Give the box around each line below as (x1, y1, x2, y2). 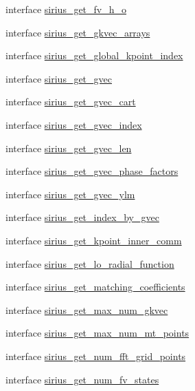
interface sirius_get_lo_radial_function (5, 256, 174, 271)
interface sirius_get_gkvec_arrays (5, 25, 150, 39)
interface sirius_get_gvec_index (5, 117, 142, 131)
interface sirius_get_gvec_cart (5, 94, 136, 109)
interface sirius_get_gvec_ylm (5, 187, 135, 201)
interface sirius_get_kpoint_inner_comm (5, 233, 182, 247)
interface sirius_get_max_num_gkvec (5, 302, 168, 317)
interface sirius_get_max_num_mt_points (5, 326, 190, 340)
